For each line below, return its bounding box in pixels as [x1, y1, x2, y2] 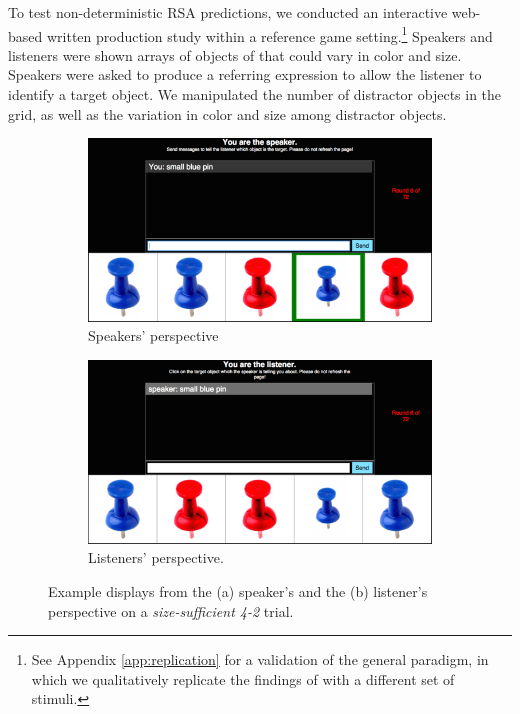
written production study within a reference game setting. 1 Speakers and [46, 22, 493, 46]
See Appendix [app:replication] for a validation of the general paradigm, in [31, 649, 489, 670]
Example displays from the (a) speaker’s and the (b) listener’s [48, 581, 428, 602]
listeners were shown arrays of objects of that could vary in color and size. [8, 44, 462, 65]
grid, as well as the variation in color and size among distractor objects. [8, 103, 447, 124]
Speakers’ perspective [88, 325, 219, 346]
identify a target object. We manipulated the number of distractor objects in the [8, 84, 502, 105]
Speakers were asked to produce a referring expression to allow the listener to [8, 64, 482, 85]
